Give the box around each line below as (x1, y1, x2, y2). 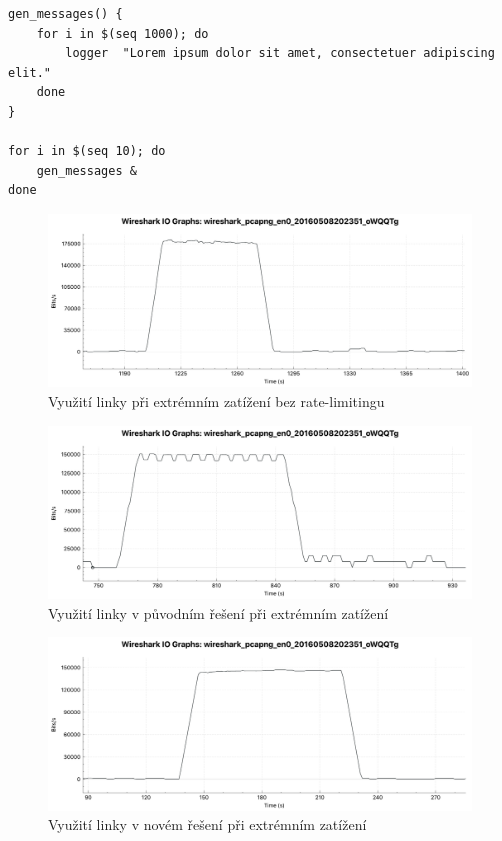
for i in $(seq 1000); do (36, 26, 209, 41)
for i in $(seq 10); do (8, 144, 166, 159)
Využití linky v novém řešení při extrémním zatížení (48, 814, 367, 835)
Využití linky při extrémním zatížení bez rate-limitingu (48, 391, 385, 412)
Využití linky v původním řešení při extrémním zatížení (48, 602, 389, 623)
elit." (8, 65, 51, 80)
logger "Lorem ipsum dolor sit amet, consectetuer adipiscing (65, 46, 495, 61)
